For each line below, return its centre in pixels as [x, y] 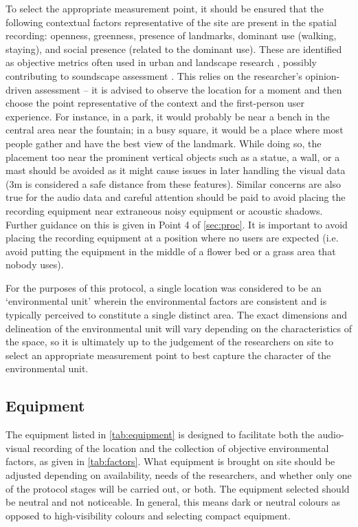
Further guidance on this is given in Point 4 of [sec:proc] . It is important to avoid [177, 224]
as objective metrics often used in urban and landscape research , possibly [161, 62]
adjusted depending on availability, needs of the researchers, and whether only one [179, 475]
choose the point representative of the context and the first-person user [155, 103]
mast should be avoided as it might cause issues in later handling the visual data [176, 170]
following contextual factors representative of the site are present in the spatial [171, 22]
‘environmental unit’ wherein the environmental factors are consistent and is [166, 301]
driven [19, 89]
